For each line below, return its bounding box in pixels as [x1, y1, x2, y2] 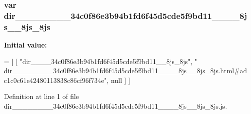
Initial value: [4, 40, 47, 50]
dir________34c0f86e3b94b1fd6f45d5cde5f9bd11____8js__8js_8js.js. [4, 101, 227, 111]
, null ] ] [107, 75, 130, 85]
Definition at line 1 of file [4, 91, 79, 101]
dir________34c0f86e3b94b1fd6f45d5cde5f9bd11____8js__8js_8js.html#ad [4, 65, 247, 76]
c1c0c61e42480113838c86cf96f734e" [4, 75, 107, 85]
